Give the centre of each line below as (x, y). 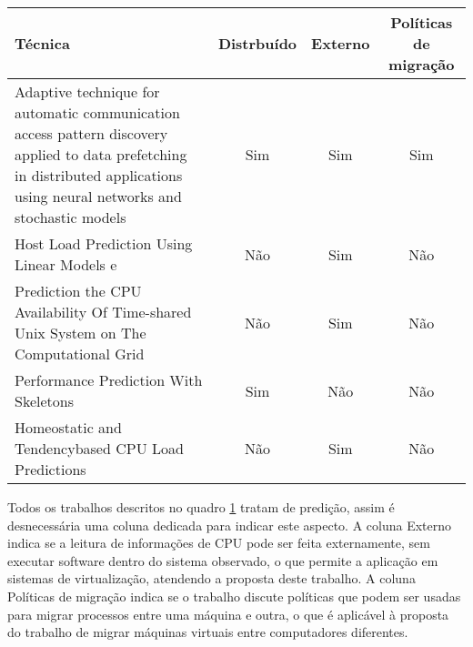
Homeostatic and (68, 427)
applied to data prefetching (101, 154)
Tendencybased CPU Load (99, 448)
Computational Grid (80, 354)
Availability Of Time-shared (103, 312)
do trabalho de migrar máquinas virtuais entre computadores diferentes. (208, 632)
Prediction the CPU (78, 291)
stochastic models (70, 217)
